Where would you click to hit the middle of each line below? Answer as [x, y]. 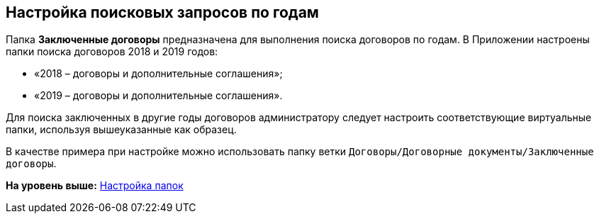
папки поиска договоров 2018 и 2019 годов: [112, 52]
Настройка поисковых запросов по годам [162, 12]
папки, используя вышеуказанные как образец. [121, 130]
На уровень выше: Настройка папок [95, 186]
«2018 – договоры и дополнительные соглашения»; [158, 74]
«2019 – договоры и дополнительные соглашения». [158, 96]
